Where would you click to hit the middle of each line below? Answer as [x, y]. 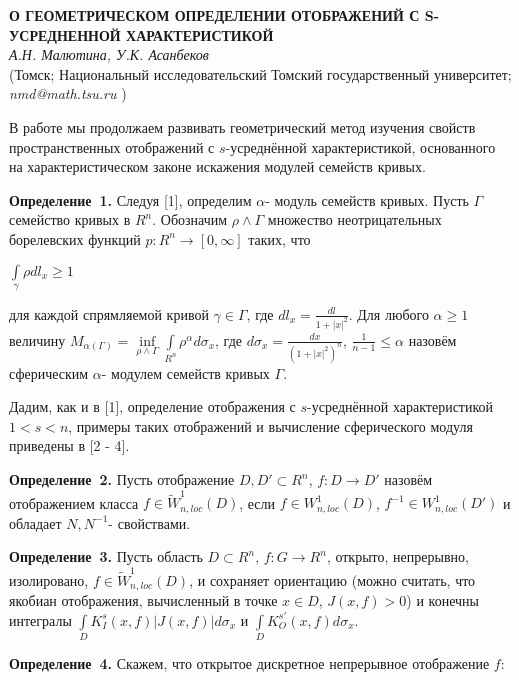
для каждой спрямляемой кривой [109, 313]
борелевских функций [75, 238]
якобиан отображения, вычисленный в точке [143, 600]
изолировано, [49, 579]
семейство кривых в [70, 219]
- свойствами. [149, 522]
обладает [35, 522]
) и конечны [442, 600]
